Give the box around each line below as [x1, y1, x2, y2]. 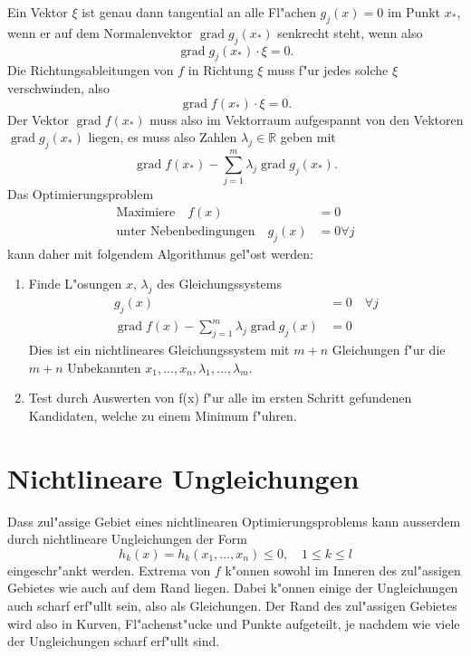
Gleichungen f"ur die [332, 340, 446, 359]
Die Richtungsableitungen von [7, 61, 174, 80]
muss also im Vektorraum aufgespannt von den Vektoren [149, 109, 464, 128]
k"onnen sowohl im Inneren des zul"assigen [225, 560, 461, 579]
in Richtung [187, 61, 254, 80]
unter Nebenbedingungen [116, 224, 255, 238]
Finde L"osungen [28, 274, 122, 293]
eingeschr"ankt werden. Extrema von [7, 560, 211, 579]
